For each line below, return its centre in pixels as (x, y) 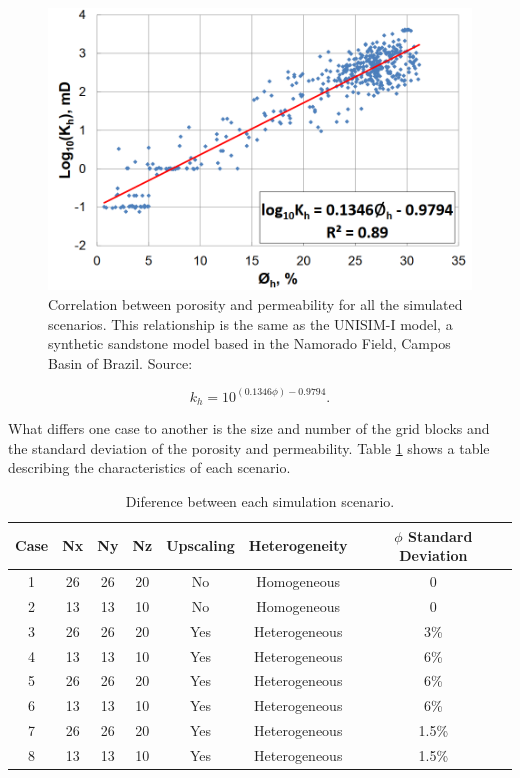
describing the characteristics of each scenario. (149, 467)
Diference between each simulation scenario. (260, 501)
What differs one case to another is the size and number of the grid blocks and (249, 428)
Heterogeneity (298, 545)
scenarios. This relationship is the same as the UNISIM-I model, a (250, 323)
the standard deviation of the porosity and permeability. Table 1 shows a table (249, 447)
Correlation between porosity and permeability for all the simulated (255, 303)
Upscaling (200, 545)
